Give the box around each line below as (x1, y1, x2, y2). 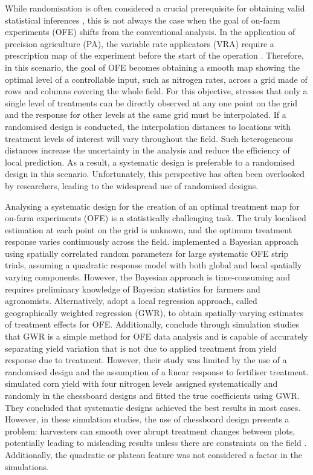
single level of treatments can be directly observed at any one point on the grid (5, 96, 298, 109)
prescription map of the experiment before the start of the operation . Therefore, (5, 49, 304, 62)
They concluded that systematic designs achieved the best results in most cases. (5, 401, 301, 413)
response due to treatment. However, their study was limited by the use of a (5, 354, 287, 366)
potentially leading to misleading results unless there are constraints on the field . (5, 436, 307, 449)
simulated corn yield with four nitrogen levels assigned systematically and (5, 377, 278, 390)
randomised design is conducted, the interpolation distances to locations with (5, 120, 291, 132)
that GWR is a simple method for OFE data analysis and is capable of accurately (5, 330, 308, 343)
